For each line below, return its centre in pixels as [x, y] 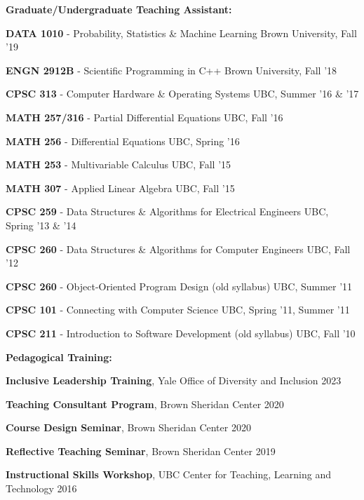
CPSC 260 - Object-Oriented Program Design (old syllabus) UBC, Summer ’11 [179, 286]
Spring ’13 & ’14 [41, 225]
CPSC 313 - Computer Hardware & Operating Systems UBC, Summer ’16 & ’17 [182, 94]
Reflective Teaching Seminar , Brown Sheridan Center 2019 [141, 451]
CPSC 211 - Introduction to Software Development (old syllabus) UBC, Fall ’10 [181, 333]
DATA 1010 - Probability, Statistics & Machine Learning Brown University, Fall [181, 33]
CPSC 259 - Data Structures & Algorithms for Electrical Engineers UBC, [167, 211]
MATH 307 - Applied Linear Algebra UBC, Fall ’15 [120, 188]
